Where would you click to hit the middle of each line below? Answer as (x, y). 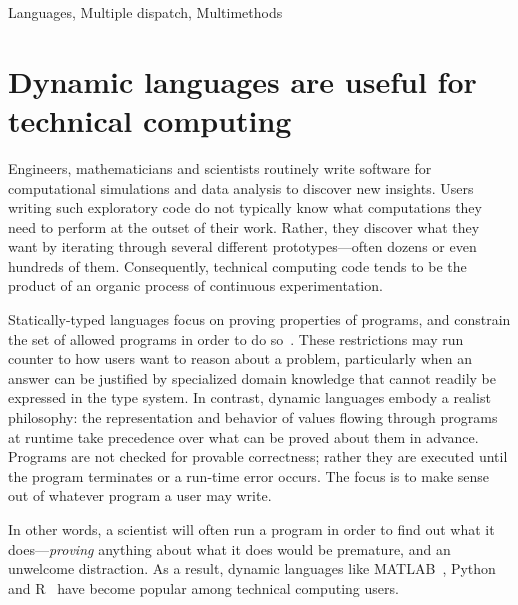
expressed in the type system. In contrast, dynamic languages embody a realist (249, 397)
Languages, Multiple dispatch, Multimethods (145, 12)
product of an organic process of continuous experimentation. (195, 285)
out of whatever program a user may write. (140, 495)
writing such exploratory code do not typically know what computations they (245, 207)
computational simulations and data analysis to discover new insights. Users (241, 187)
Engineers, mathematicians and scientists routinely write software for (220, 167)
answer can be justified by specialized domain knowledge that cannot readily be (252, 377)
